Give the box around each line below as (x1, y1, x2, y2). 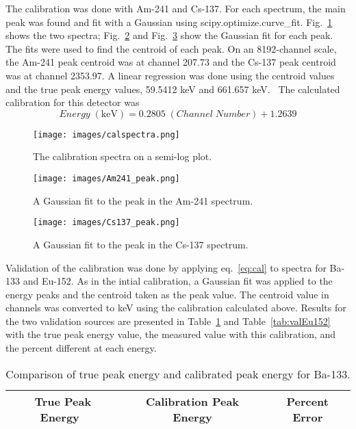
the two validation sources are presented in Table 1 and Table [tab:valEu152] (5, 313, 331, 328)
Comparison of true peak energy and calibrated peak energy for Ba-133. (5, 365, 351, 382)
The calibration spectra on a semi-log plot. (33, 149, 212, 164)
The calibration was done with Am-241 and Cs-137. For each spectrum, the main (5, 1, 346, 15)
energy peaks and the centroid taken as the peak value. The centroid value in (5, 287, 329, 301)
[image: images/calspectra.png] (33, 129, 180, 140)
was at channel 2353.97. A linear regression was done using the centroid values (5, 68, 335, 82)
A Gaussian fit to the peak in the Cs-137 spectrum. (33, 237, 249, 251)
